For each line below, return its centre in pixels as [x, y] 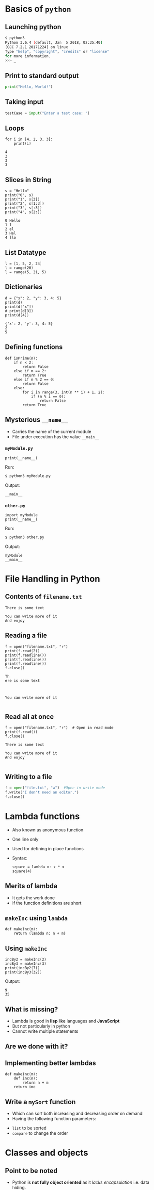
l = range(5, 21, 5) [26, 272]
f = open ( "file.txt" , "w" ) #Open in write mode [55, 788]
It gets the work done [33, 898]
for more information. [28, 56]
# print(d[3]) [19, 311]
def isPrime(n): [21, 358]
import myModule [21, 515]
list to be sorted [29, 1128]
